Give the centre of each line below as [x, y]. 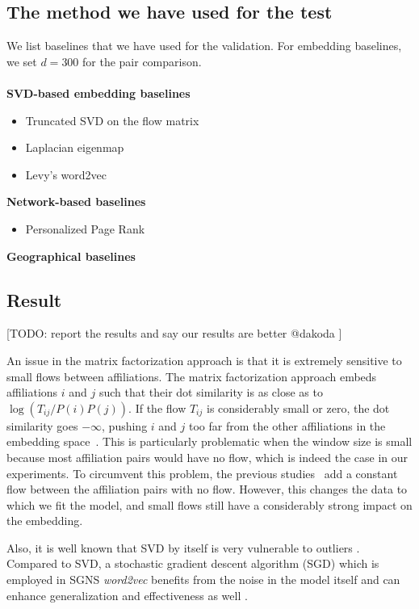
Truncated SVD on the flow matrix [112, 120]
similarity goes [42, 425]
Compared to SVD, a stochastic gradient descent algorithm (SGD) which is [193, 563]
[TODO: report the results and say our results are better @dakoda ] [174, 333]
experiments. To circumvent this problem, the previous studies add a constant [202, 473]
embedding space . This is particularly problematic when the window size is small [209, 441]
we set [22, 61]
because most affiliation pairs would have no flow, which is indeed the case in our [207, 457]
